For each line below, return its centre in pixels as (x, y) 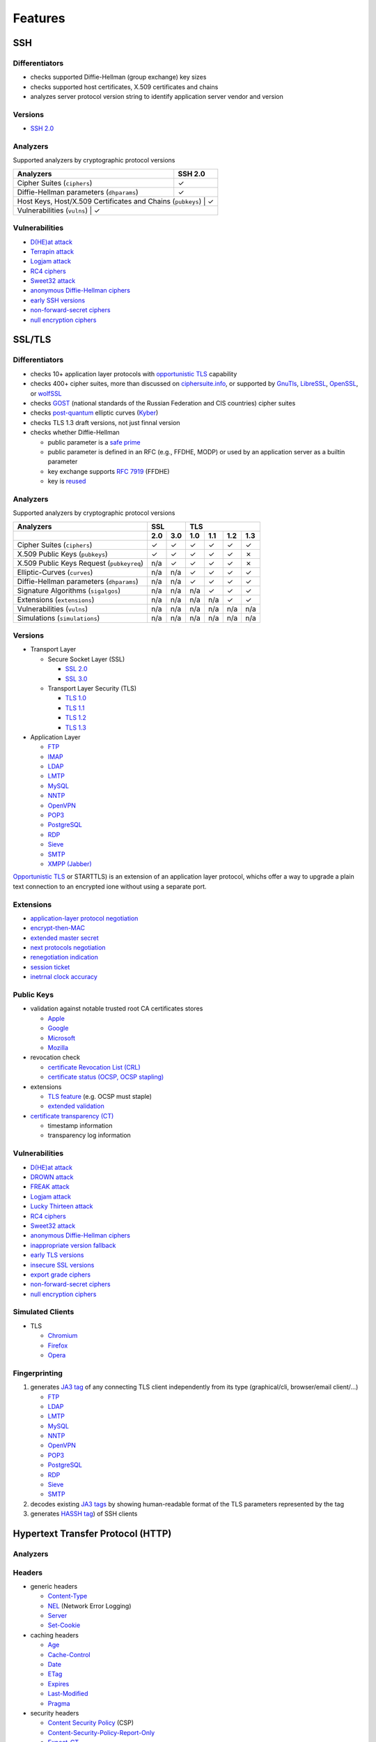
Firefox (58, 1346)
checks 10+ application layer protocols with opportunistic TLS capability (134, 373)
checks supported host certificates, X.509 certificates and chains (124, 86)
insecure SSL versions (62, 1265)
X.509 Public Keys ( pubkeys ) (62, 554)
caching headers (55, 1635)
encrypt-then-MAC (57, 928)
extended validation (76, 1106)
